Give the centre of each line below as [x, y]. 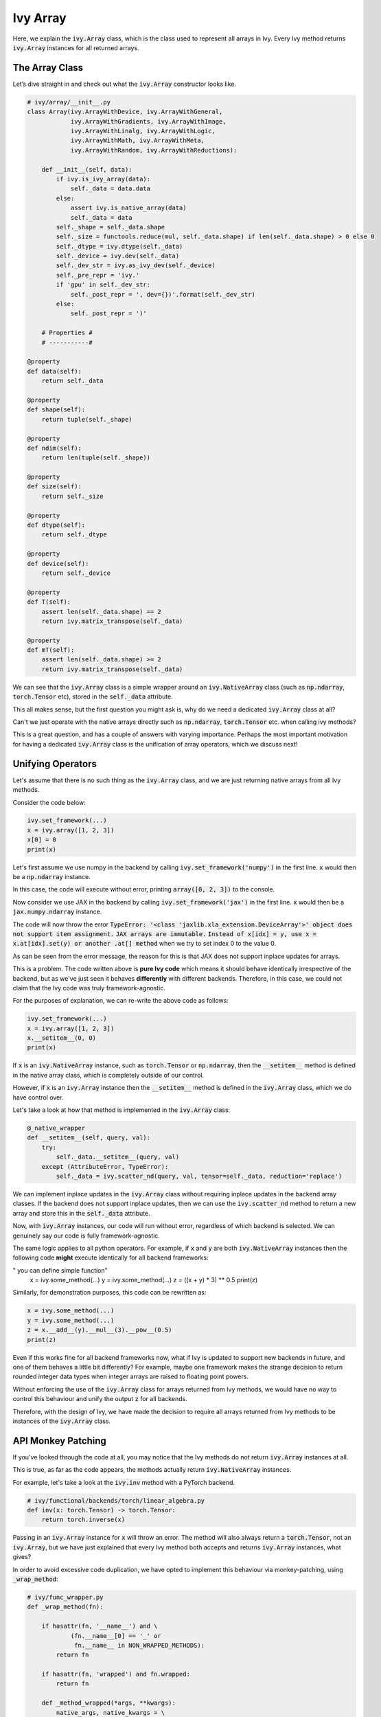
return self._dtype [74, 535]
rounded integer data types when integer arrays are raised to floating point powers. [130, 1376]
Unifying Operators [55, 763]
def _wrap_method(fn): [65, 1607]
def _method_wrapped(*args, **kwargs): [109, 1703]
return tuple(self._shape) [87, 419]
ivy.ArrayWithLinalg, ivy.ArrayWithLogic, [143, 131]
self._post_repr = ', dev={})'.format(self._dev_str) [163, 294]
